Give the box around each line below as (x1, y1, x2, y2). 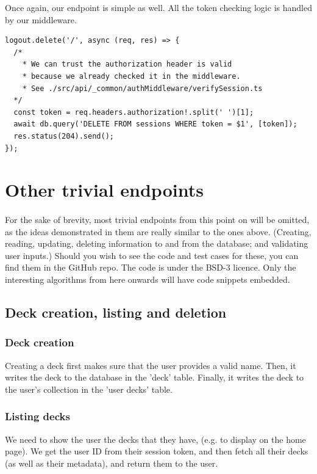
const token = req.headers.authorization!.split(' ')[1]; (13, 108, 254, 117)
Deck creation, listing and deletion (5, 303, 227, 322)
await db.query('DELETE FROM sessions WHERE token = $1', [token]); (13, 120, 297, 129)
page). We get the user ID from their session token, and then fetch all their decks (5, 445, 308, 458)
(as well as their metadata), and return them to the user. (5, 456, 218, 469)
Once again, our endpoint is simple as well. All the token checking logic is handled (5, 1, 312, 13)
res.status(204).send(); (13, 131, 114, 140)
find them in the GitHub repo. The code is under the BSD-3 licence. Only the (5, 261, 296, 274)
